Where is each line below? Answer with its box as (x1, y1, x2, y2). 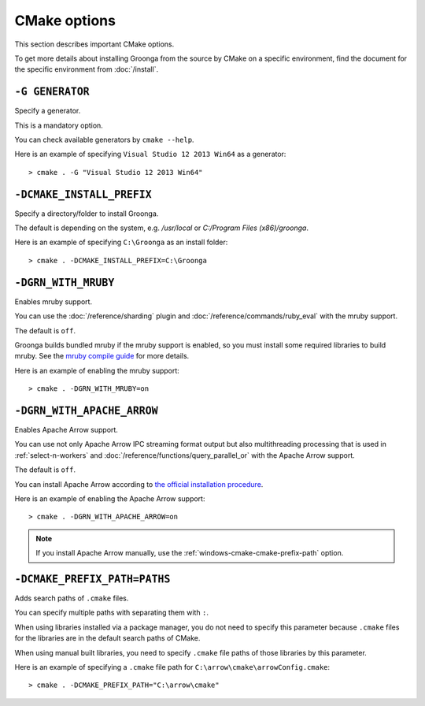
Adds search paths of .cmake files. (14, 593, 129, 603)
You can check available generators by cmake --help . (14, 135, 194, 145)
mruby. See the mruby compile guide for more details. (14, 351, 190, 361)
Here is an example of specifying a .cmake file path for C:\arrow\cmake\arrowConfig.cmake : (14, 663, 331, 672)
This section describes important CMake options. (14, 39, 175, 49)
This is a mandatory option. (14, 121, 104, 130)
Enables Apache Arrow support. (14, 425, 118, 435)
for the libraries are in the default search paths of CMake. (14, 634, 201, 643)
